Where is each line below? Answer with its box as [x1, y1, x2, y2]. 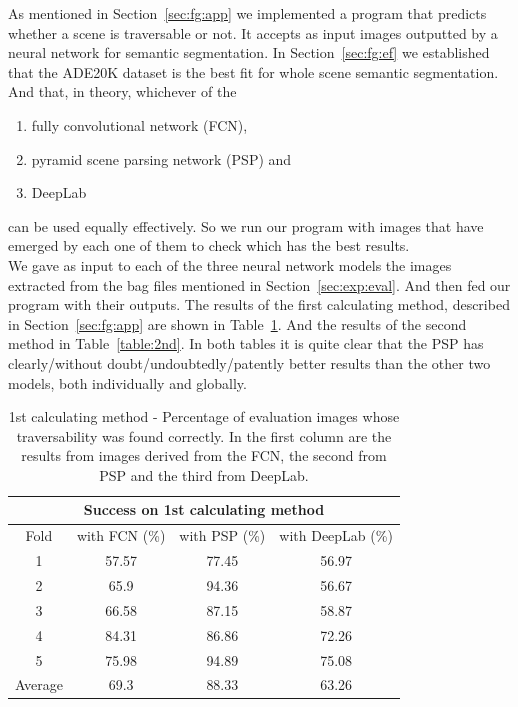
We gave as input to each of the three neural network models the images [8, 254, 452, 275]
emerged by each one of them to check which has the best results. [8, 235, 410, 256]
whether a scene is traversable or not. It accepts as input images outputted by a [8, 22, 498, 43]
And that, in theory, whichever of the [8, 81, 237, 102]
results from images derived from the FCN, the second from [21, 445, 387, 466]
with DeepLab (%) [279, 525, 393, 546]
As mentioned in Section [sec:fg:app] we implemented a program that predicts [8, 3, 487, 23]
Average [15, 674, 63, 695]
